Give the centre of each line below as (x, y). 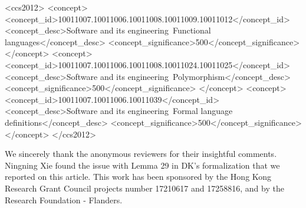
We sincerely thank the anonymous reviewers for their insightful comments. (141, 154)
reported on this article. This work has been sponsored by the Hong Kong (138, 177)
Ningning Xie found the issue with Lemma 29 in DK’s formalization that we (142, 165)
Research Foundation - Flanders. (64, 199)
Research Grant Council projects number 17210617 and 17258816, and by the (144, 188)
